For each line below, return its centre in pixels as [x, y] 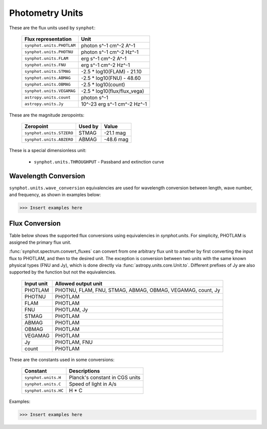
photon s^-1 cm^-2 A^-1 [108, 46]
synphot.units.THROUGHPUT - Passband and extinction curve [99, 161]
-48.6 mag [116, 140]
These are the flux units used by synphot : [52, 28]
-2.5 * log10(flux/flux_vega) [112, 91]
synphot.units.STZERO [49, 133]
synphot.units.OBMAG [48, 84]
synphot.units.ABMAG [48, 78]
